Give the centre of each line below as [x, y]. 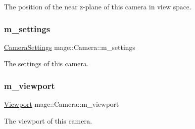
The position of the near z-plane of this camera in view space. [98, 6]
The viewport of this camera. [48, 120]
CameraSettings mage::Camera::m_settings [70, 47]
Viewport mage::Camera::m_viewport [62, 104]
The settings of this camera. [46, 64]
